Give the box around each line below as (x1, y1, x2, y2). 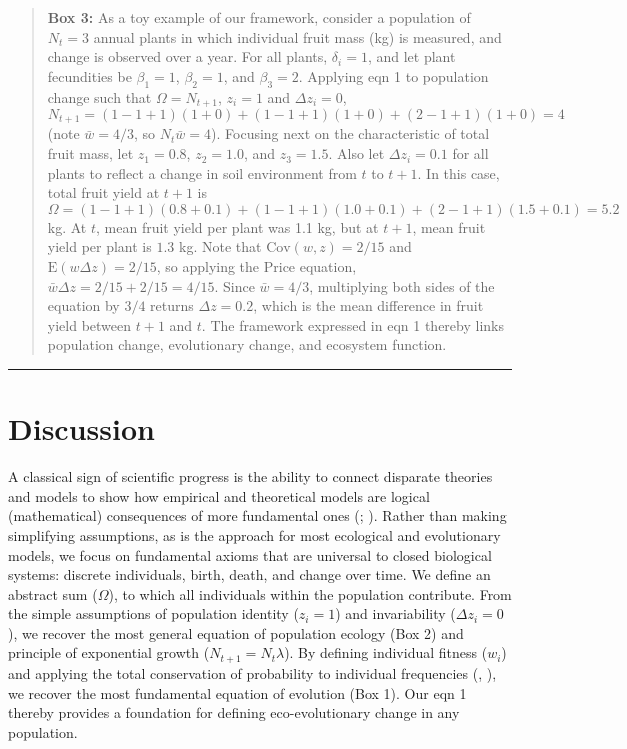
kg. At (47, 216, 87, 237)
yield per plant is (47, 236, 152, 257)
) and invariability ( (335, 603, 456, 624)
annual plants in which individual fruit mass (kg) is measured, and (93, 26, 502, 47)
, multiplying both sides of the (309, 275, 495, 296)
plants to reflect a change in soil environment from (47, 162, 357, 183)
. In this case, (417, 162, 500, 183)
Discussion (8, 408, 155, 449)
